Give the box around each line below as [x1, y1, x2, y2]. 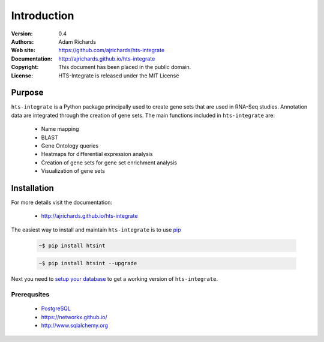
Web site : [11, 47, 35, 54]
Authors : [11, 38, 34, 45]
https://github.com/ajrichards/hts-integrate [58, 47, 165, 54]
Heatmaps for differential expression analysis [41, 151, 153, 158]
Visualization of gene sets [41, 167, 105, 175]
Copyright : [11, 64, 39, 71]
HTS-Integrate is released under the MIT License [58, 72, 179, 79]
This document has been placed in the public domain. [58, 64, 191, 71]
